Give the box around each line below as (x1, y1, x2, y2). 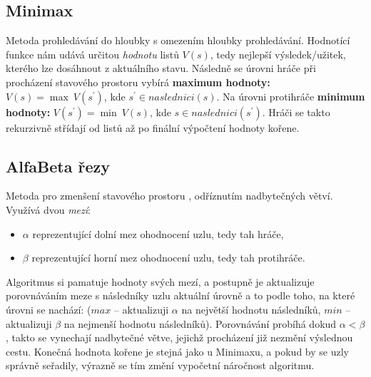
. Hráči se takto (262, 104, 330, 119)
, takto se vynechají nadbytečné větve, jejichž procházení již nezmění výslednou (6, 330, 353, 345)
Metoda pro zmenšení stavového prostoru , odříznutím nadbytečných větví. (6, 188, 333, 203)
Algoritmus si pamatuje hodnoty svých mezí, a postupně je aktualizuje (6, 274, 315, 289)
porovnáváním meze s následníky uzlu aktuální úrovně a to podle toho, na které (6, 288, 355, 303)
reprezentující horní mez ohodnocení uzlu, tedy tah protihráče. (31, 250, 305, 265)
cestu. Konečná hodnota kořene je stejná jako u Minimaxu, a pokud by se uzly (6, 344, 349, 358)
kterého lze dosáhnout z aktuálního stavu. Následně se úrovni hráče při (6, 61, 316, 76)
